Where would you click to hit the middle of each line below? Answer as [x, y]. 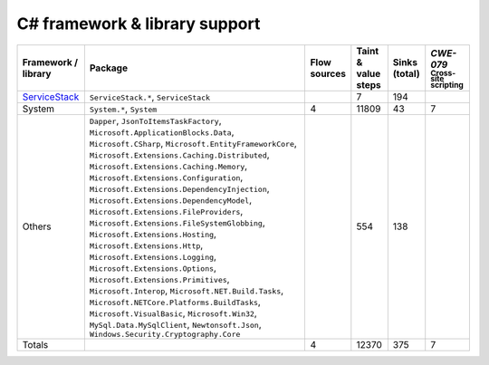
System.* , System [123, 109]
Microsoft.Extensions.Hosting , [153, 234]
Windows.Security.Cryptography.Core [165, 334]
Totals [35, 344]
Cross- [443, 73]
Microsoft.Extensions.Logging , [153, 256]
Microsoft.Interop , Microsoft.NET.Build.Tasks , [187, 290]
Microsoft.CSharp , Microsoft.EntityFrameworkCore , [193, 143]
